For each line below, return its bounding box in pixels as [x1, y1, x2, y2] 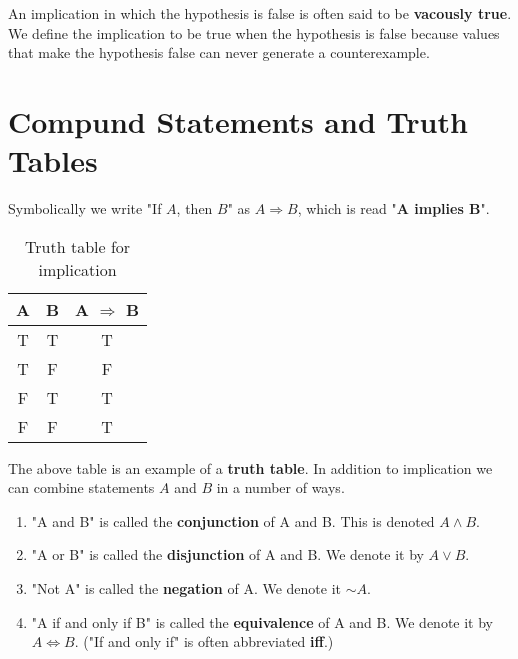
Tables [8, 140, 98, 181]
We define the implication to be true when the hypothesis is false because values [8, 22, 500, 43]
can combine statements [8, 477, 155, 498]
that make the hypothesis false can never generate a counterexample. [8, 42, 430, 63]
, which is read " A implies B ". [297, 198, 490, 219]
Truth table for [25, 234, 131, 258]
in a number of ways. [216, 477, 345, 498]
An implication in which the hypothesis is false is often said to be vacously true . [8, 3, 512, 23]
